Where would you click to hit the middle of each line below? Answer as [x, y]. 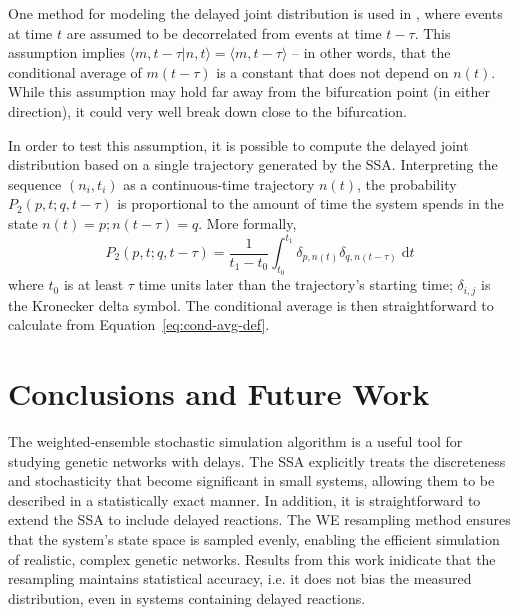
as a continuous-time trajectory [219, 183]
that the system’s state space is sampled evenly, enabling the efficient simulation [254, 538]
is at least [93, 284]
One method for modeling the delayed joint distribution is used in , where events [255, 13]
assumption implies [66, 52]
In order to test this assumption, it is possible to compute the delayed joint [238, 144]
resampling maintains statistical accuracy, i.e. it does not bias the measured [240, 578]
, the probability [406, 183]
